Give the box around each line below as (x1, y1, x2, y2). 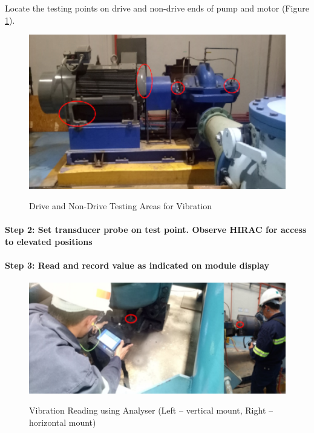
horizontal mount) (29, 415, 96, 428)
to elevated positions (5, 235, 93, 247)
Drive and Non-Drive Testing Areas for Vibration (29, 200, 212, 212)
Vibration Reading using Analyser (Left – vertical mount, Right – (29, 404, 273, 417)
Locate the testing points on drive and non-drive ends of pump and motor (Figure (5, 2, 309, 14)
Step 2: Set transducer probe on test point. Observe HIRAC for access (5, 223, 307, 236)
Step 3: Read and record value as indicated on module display (5, 259, 269, 272)
